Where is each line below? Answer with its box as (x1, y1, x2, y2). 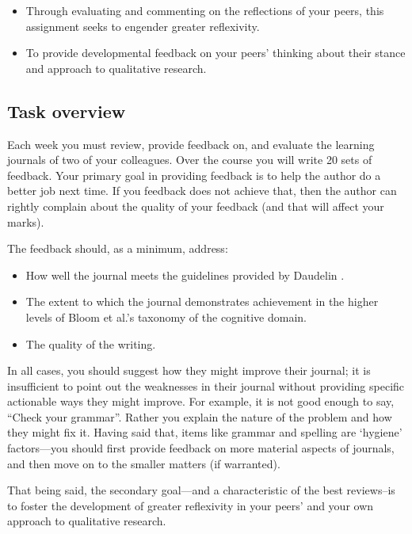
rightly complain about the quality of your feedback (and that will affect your (7, 197, 384, 214)
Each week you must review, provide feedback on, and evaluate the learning (7, 135, 375, 152)
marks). (7, 213, 44, 230)
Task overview (7, 98, 126, 123)
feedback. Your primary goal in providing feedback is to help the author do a (7, 166, 381, 183)
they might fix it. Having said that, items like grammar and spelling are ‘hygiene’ (7, 424, 402, 441)
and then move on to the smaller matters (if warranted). (7, 455, 280, 471)
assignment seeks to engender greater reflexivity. (25, 17, 260, 34)
